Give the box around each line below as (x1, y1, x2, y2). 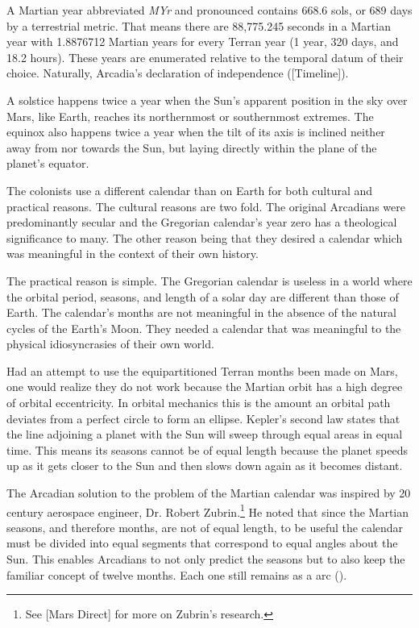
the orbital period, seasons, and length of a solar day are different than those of (6, 288, 399, 305)
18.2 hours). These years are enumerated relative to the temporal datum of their (6, 48, 404, 65)
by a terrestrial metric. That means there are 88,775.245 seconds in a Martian (6, 17, 391, 34)
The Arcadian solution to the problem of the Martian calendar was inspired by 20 (6, 485, 411, 501)
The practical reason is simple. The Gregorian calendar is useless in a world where (6, 272, 413, 289)
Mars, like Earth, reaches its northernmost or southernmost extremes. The (6, 107, 374, 124)
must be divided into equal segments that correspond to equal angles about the (6, 534, 398, 551)
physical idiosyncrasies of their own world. (6, 335, 214, 352)
